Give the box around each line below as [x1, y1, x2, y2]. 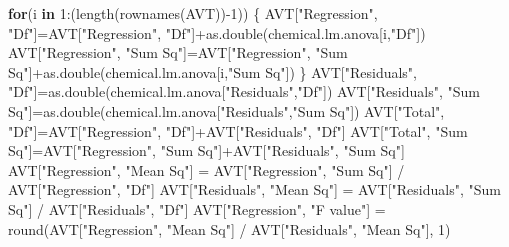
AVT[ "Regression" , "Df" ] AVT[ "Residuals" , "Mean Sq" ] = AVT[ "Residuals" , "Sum [8, 179, 501, 200]
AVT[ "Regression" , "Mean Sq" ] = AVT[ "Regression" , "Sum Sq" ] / [8, 159, 405, 180]
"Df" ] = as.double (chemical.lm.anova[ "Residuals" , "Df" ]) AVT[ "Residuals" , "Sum [8, 81, 480, 102]
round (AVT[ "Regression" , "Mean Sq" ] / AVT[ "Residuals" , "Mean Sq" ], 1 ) [8, 218, 451, 239]
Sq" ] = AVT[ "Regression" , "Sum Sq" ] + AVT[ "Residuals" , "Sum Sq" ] [8, 140, 405, 161]
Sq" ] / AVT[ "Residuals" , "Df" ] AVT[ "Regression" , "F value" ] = [8, 198, 386, 219]
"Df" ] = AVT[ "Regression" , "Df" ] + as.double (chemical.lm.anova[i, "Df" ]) [8, 22, 426, 43]
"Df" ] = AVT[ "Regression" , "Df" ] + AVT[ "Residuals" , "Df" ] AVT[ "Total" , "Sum [8, 120, 468, 141]
